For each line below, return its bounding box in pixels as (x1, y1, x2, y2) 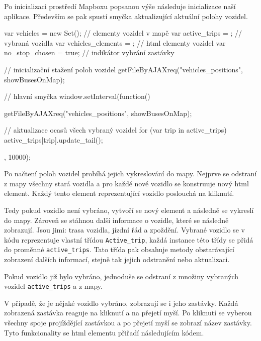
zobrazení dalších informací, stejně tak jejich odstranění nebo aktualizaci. (4, 254, 230, 264)
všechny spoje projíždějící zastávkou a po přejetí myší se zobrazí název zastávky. (4, 317, 252, 328)
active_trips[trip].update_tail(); (4, 134, 103, 145)
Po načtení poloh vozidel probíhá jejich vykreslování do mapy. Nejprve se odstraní (4, 168, 257, 179)
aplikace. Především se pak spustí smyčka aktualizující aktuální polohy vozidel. (4, 11, 248, 21)
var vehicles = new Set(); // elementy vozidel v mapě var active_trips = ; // (4, 28, 242, 38)
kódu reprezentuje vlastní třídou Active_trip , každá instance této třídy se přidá (4, 234, 253, 245)
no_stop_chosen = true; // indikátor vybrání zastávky (4, 47, 175, 58)
